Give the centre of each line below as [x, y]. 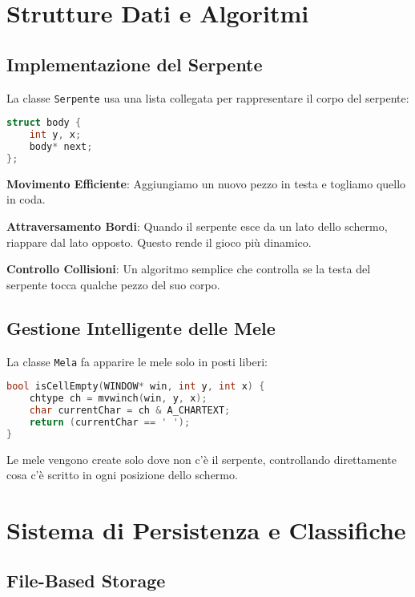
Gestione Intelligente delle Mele [141, 327]
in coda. [26, 199]
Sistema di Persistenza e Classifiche [206, 529]
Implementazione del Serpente [135, 64]
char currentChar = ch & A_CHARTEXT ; [130, 410]
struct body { [44, 123]
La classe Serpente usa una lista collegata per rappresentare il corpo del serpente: [208, 97]
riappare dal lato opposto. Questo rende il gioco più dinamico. [159, 242]
